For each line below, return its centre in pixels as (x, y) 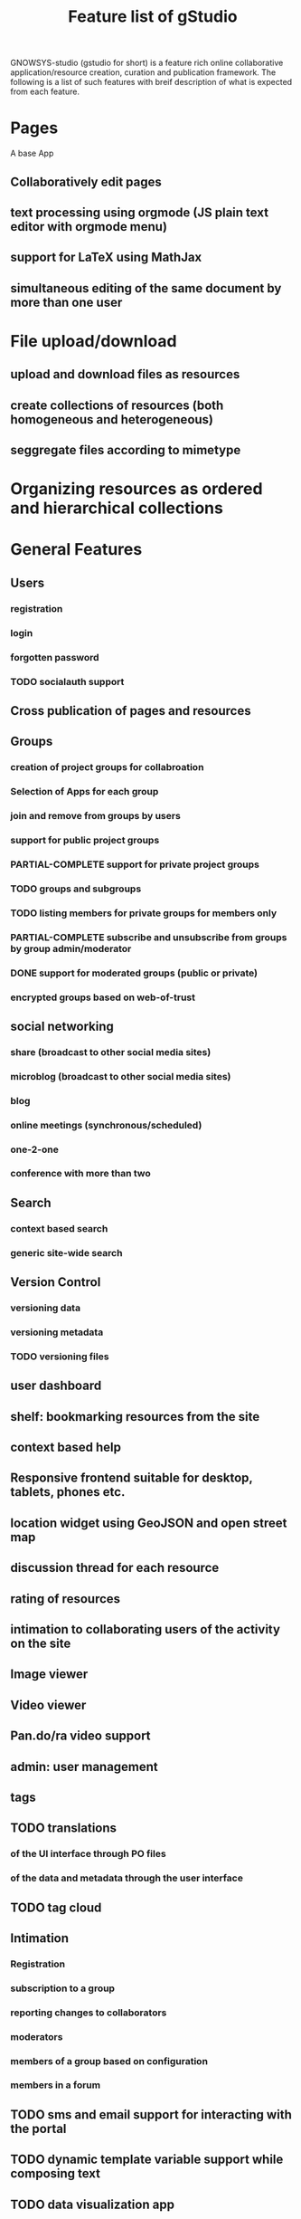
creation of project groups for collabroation (107, 767)
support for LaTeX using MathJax (106, 257)
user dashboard (56, 1386)
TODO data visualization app (93, 2204)
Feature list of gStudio (153, 17)
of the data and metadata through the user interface (127, 1878)
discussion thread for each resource (115, 1568)
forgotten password (55, 657)
